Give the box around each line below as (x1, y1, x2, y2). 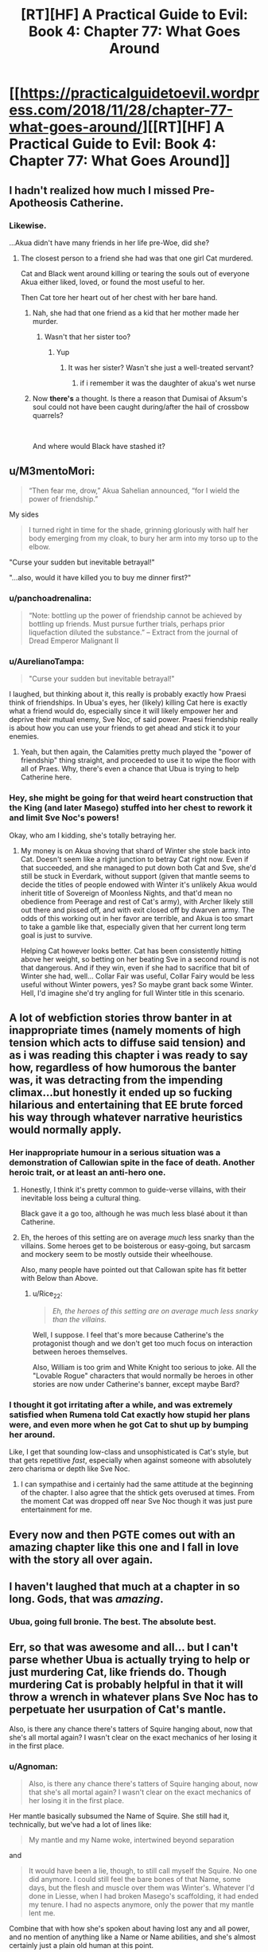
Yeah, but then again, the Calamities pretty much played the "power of (20, 747, 251, 757)
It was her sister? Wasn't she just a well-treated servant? (68, 362, 254, 372)
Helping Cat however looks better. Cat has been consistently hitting (20, 946, 242, 955)
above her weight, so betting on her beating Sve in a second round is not (20, 954, 259, 964)
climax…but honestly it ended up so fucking (9, 1085, 233, 1099)
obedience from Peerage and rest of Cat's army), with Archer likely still (20, 896, 254, 906)
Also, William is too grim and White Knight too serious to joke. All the (32, 1363, 257, 1372)
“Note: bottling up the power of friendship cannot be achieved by (28, 611, 243, 620)
